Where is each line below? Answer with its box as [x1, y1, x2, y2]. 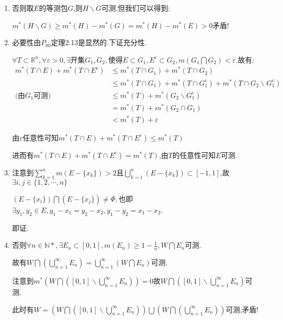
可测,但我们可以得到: [101, 3, 170, 13]
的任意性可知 [172, 149, 216, 160]
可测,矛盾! [226, 304, 258, 314]
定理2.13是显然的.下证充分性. [51, 37, 147, 48]
